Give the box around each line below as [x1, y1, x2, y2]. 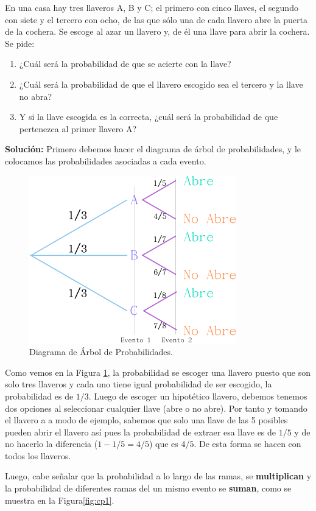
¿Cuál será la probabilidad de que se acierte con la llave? [19, 57, 231, 70]
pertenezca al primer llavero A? [19, 122, 137, 135]
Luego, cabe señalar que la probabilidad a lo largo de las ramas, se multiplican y [5, 470, 312, 482]
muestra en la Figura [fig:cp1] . [5, 493, 114, 506]
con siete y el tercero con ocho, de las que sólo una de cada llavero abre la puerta [5, 13, 307, 26]
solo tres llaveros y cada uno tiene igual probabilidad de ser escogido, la [5, 378, 272, 390]
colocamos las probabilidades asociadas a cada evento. [5, 154, 206, 167]
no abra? [19, 90, 52, 102]
